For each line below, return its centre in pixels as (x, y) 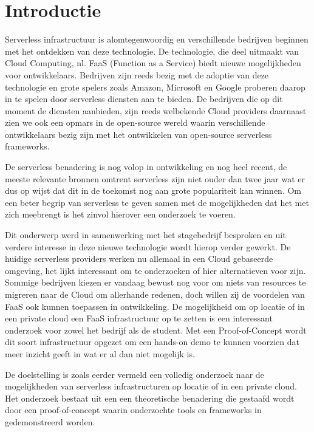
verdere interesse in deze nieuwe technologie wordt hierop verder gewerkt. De (148, 246)
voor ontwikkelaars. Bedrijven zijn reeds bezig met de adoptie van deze (137, 74)
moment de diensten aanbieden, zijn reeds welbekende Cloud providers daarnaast (156, 110)
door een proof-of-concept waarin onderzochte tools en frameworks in (133, 410)
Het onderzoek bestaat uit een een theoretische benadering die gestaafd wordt (150, 398)
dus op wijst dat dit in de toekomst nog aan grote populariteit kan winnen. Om (153, 190)
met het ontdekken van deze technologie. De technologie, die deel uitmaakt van (152, 51)
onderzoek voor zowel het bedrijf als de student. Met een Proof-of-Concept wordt (156, 330)
